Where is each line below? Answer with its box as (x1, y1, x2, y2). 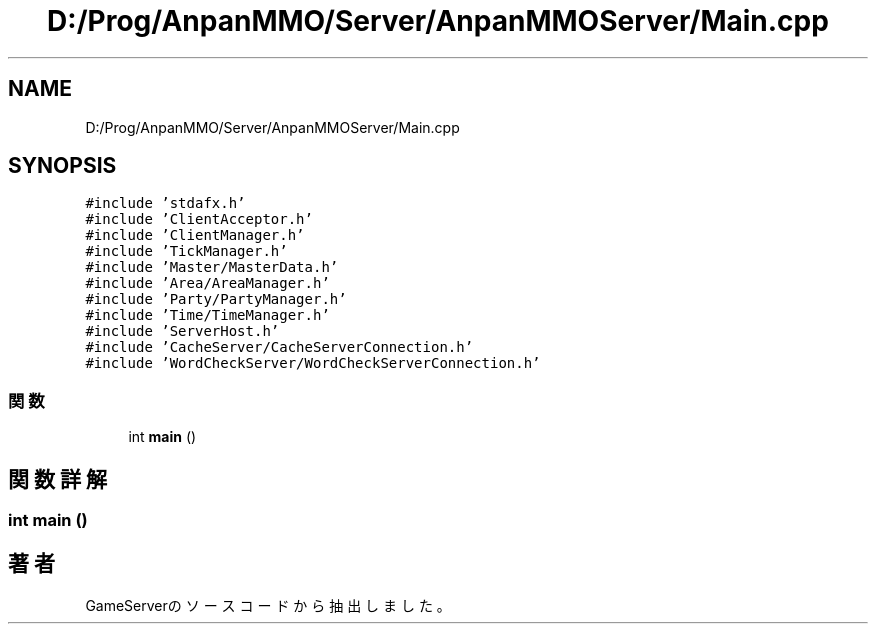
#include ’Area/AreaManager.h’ (85, 275, 330, 292)
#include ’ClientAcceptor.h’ (85, 211, 313, 228)
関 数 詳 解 (8, 466, 107, 492)
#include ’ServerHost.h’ (85, 323, 280, 340)
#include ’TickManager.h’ (85, 243, 288, 260)
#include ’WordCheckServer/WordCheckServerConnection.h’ (85, 355, 541, 372)
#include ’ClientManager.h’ (85, 227, 305, 244)
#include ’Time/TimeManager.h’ (85, 307, 330, 324)
